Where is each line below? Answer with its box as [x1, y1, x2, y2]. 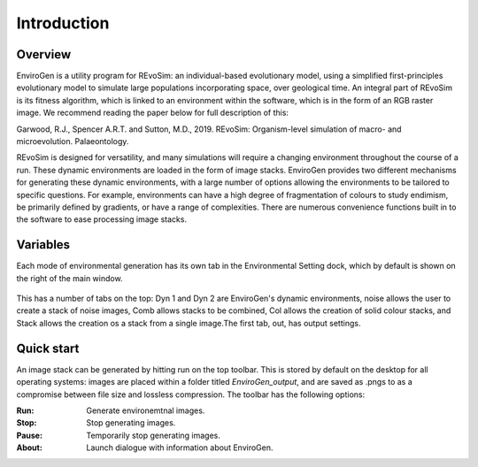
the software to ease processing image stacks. [16, 214, 188, 225]
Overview [16, 47, 72, 62]
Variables [16, 237, 71, 252]
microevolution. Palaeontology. [16, 136, 129, 147]
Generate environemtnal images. [86, 405, 205, 416]
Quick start [16, 341, 80, 356]
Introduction [16, 13, 110, 33]
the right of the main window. [16, 272, 123, 283]
